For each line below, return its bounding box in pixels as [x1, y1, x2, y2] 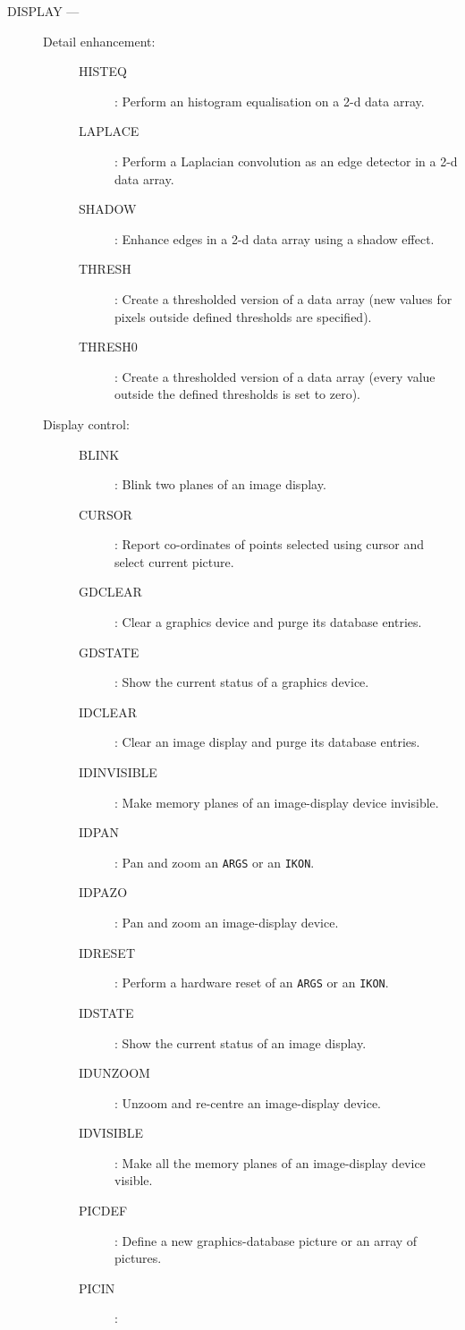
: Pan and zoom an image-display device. [114, 913, 339, 932]
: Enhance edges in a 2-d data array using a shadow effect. [114, 229, 435, 248]
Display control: [43, 414, 130, 433]
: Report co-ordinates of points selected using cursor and [114, 535, 425, 554]
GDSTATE [79, 642, 139, 661]
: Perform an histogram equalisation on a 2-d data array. [114, 91, 425, 110]
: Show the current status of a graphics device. [114, 673, 369, 691]
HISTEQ [79, 62, 127, 80]
